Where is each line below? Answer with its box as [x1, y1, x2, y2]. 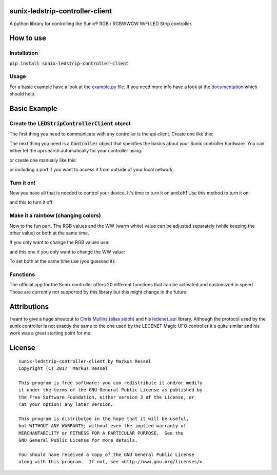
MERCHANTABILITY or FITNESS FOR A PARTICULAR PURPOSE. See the [18, 430, 184, 436]
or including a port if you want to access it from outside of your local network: [9, 166, 174, 172]
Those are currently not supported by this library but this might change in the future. [9, 289, 188, 295]
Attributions [9, 302, 49, 311]
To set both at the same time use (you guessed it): [9, 258, 116, 264]
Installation [9, 49, 38, 56]
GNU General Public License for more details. [18, 438, 138, 443]
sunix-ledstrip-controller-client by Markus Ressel [18, 358, 151, 364]
